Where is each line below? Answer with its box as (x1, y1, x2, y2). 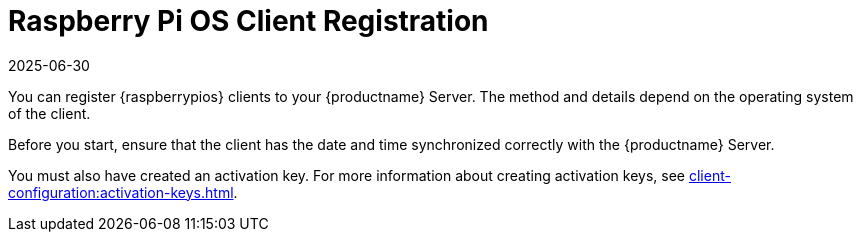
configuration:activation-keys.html (8, 183, 234, 201)
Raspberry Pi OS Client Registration (8, 4, 489, 38)
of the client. (8, 104, 91, 122)
